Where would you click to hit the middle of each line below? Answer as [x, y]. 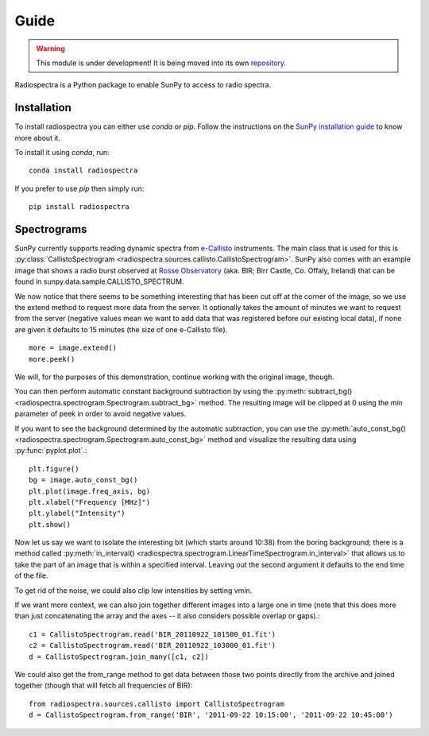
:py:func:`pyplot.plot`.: [51, 451]
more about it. [38, 138]
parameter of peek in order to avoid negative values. [100, 414]
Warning [50, 48]
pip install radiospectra [79, 207]
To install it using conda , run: [62, 153]
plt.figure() [54, 469]
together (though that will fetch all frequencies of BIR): [104, 686]
